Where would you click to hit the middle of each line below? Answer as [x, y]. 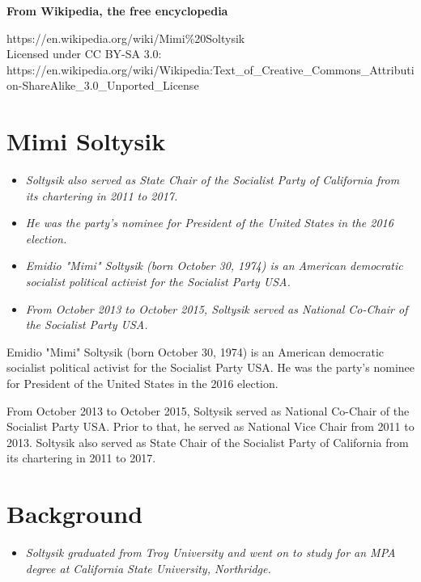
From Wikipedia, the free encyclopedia [117, 11]
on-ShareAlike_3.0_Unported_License [103, 85]
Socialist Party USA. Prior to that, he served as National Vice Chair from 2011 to [210, 426]
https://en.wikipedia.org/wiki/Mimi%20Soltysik [126, 38]
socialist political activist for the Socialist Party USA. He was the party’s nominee [210, 367]
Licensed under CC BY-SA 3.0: [84, 54]
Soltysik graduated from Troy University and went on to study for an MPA [210, 552]
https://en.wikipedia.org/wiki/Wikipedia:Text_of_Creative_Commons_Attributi [210, 69]
